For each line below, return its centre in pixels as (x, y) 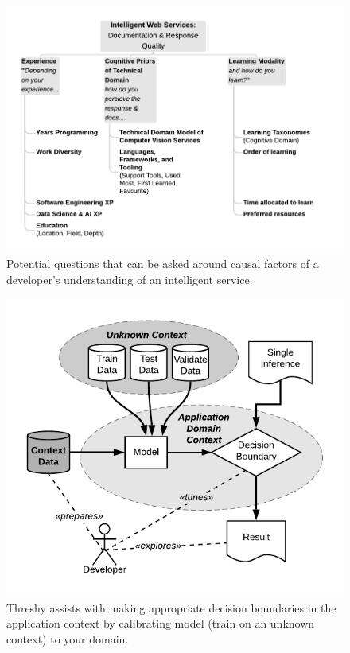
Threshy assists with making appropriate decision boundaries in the (171, 607)
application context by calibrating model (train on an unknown (161, 623)
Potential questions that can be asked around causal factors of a (163, 264)
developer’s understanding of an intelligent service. (130, 279)
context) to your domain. (68, 638)
